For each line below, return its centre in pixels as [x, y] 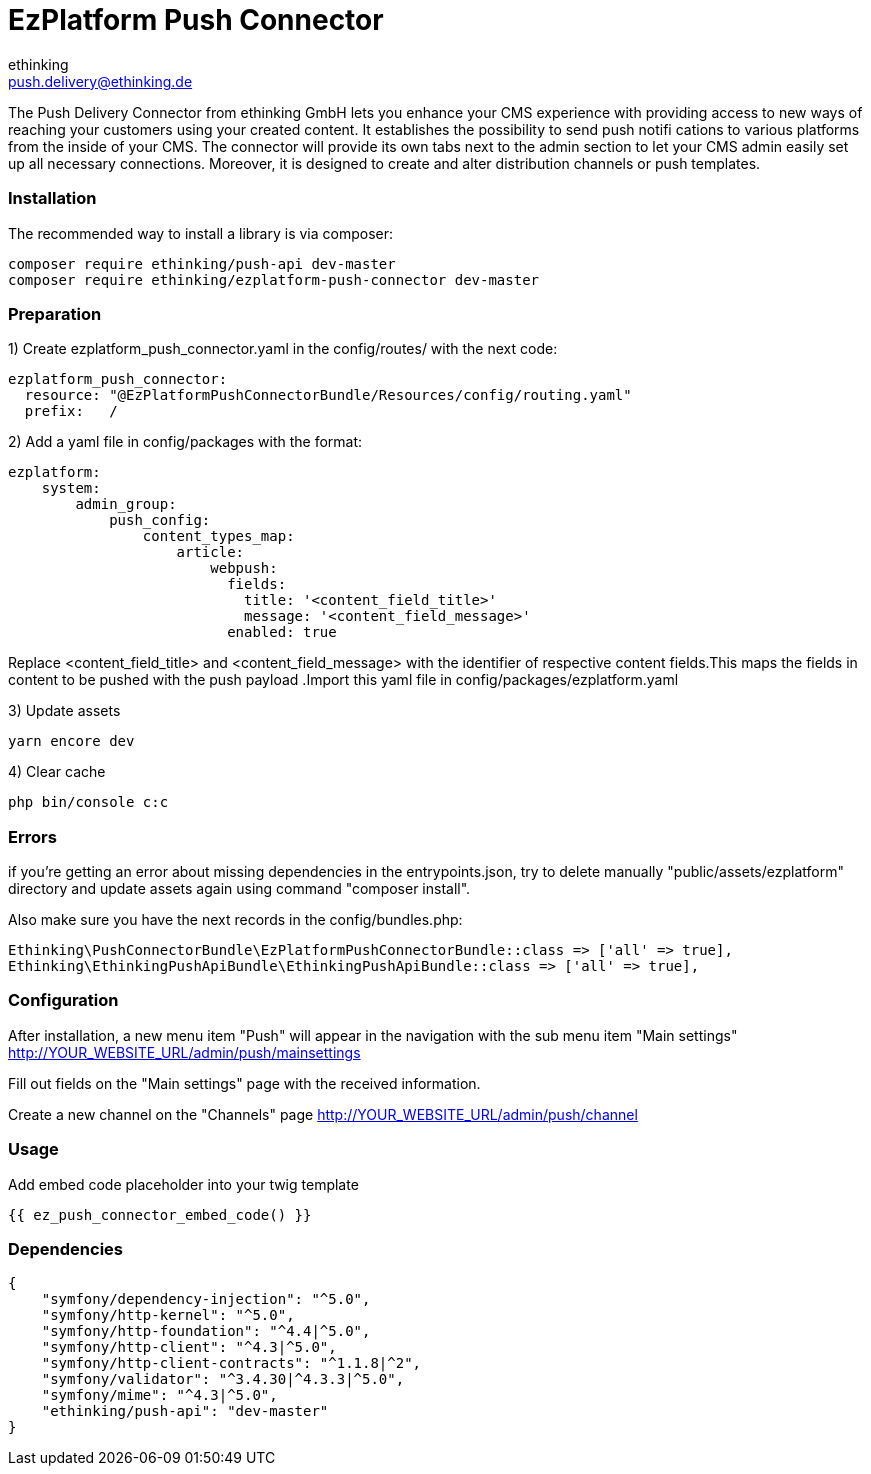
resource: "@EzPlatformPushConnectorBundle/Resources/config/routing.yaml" [328, 395]
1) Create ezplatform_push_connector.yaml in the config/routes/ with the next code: [283, 349]
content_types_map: [218, 536]
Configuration [63, 1000]
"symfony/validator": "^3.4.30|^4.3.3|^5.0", [223, 1379]
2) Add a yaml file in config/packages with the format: [185, 442]
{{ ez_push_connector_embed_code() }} [160, 1214]
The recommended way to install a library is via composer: [201, 233]
